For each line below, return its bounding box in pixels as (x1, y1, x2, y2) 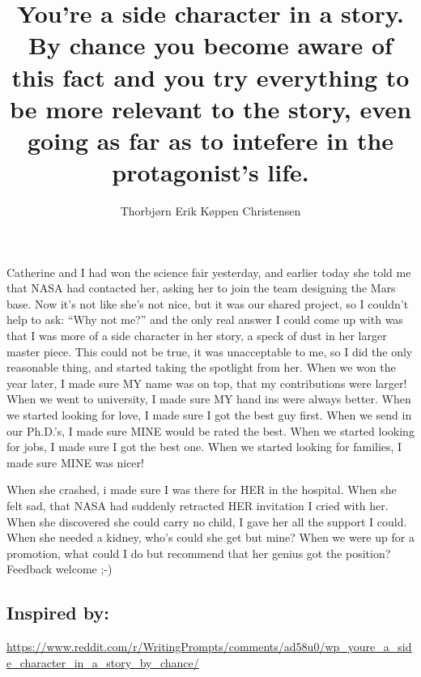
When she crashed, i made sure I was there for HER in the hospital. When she (6, 481, 397, 498)
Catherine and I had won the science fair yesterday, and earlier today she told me (6, 263, 411, 280)
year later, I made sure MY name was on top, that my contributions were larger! (6, 374, 407, 391)
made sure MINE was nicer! (6, 453, 144, 470)
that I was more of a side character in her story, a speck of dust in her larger (6, 327, 387, 344)
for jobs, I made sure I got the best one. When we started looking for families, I (6, 438, 402, 455)
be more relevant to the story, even (9, 92, 412, 125)
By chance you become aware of (28, 28, 393, 62)
